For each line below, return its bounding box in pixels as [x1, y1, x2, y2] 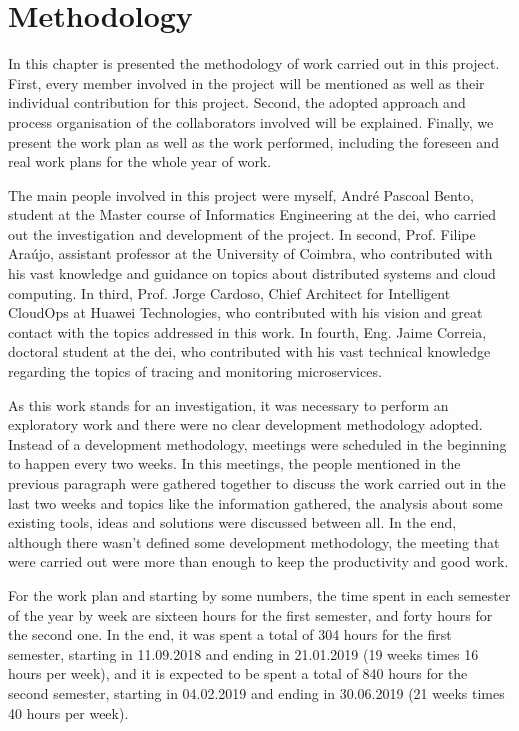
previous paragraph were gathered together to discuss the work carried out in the [8, 473, 506, 493]
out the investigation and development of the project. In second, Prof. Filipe [8, 223, 476, 244]
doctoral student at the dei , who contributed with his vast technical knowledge [8, 341, 491, 362]
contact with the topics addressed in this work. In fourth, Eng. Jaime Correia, [8, 321, 487, 342]
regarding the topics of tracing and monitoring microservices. [8, 361, 382, 382]
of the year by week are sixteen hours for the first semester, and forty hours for [8, 604, 493, 625]
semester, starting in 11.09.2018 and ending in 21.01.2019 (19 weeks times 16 [8, 643, 479, 664]
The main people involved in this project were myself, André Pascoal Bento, [8, 184, 474, 205]
